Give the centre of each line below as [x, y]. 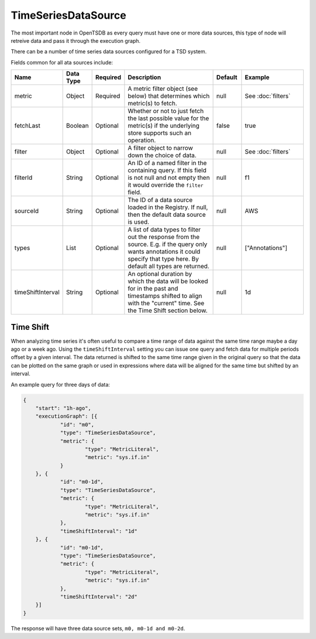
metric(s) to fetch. [153, 104]
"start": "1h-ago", [63, 408]
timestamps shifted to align [165, 296]
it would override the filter [166, 185]
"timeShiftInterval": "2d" [99, 597]
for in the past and [153, 289]
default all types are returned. [169, 266]
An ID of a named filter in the [167, 163]
